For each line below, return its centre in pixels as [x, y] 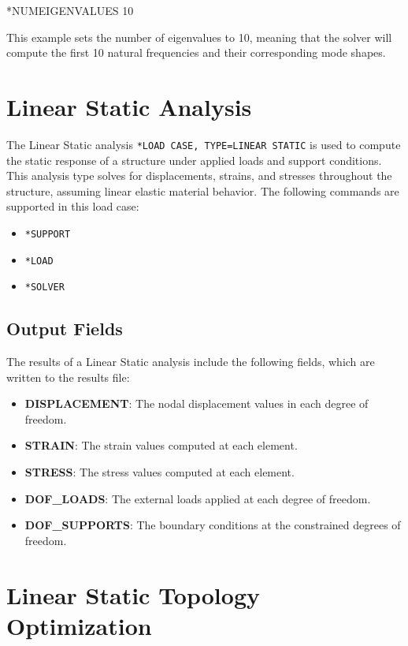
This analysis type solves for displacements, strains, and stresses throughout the [199, 176]
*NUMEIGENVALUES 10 [70, 10]
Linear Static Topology [133, 594]
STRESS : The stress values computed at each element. [159, 472]
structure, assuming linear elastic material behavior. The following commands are [203, 190]
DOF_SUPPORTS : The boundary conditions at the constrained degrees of [213, 525]
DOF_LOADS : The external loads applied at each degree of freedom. [198, 498]
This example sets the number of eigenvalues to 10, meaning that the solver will [199, 37]
